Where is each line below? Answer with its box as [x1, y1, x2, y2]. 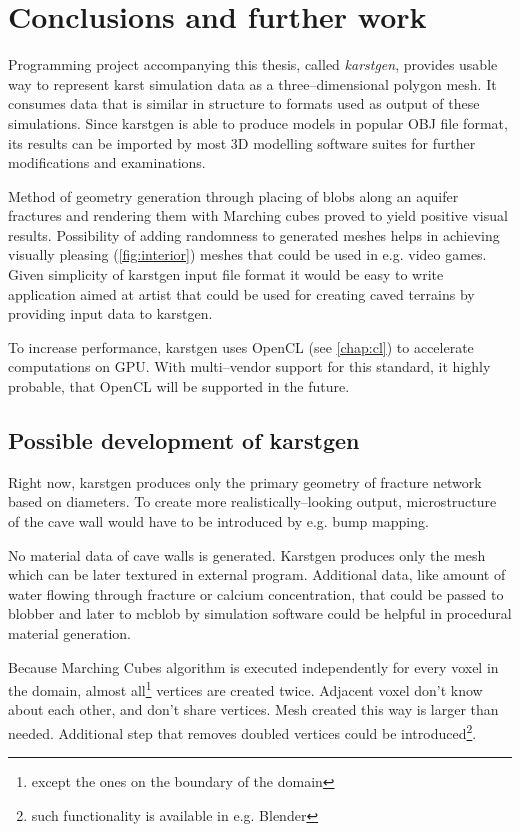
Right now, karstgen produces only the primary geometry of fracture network [8, 471, 482, 492]
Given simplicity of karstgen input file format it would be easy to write [8, 264, 444, 285]
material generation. [8, 622, 131, 643]
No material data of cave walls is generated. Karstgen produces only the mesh [8, 544, 486, 565]
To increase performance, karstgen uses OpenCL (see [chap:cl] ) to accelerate [8, 336, 474, 357]
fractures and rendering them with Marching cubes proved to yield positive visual [8, 205, 508, 226]
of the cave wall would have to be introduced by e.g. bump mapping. [8, 511, 429, 532]
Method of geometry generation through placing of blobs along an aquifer [8, 185, 459, 206]
